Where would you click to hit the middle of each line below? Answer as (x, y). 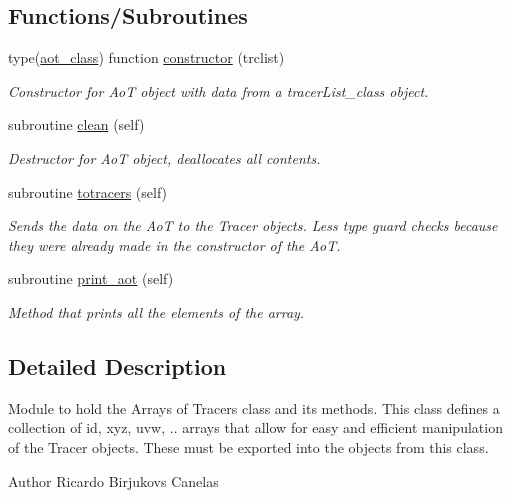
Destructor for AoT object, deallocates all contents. (164, 157)
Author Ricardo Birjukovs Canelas (113, 480)
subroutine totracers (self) (88, 191)
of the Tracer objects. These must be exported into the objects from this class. (248, 446)
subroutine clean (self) (76, 124)
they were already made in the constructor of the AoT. (174, 244)
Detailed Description (117, 365)
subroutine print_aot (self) (91, 278)
